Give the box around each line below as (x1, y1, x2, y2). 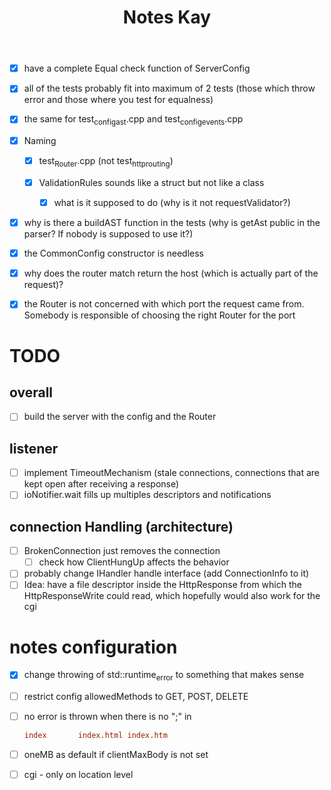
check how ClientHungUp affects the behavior (38, 556, 230, 568)
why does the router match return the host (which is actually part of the (23, 267, 319, 280)
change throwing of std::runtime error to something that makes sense (23, 669, 305, 683)
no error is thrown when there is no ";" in (23, 711, 192, 723)
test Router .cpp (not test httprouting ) (38, 155, 174, 169)
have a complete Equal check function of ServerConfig (23, 62, 251, 75)
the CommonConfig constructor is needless (23, 247, 204, 260)
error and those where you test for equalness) (23, 94, 214, 106)
